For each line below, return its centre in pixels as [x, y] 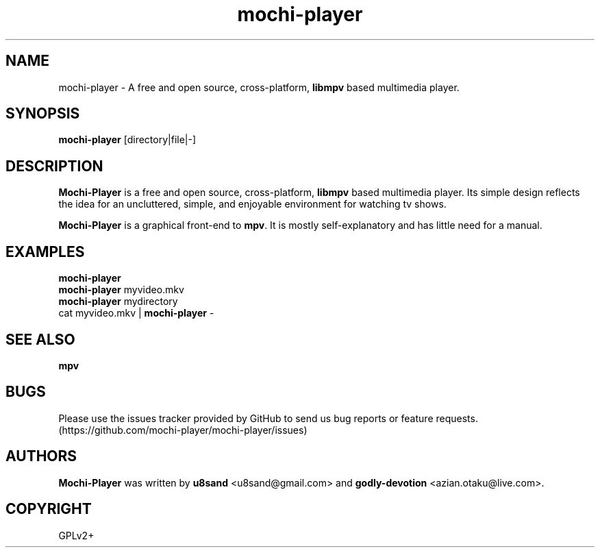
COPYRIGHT [49, 509]
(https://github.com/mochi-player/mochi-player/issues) [183, 430]
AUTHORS [41, 456]
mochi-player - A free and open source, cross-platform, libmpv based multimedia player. [259, 87]
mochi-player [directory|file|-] [127, 140]
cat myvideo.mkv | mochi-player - [136, 313]
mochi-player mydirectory [118, 302]
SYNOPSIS [43, 114]
